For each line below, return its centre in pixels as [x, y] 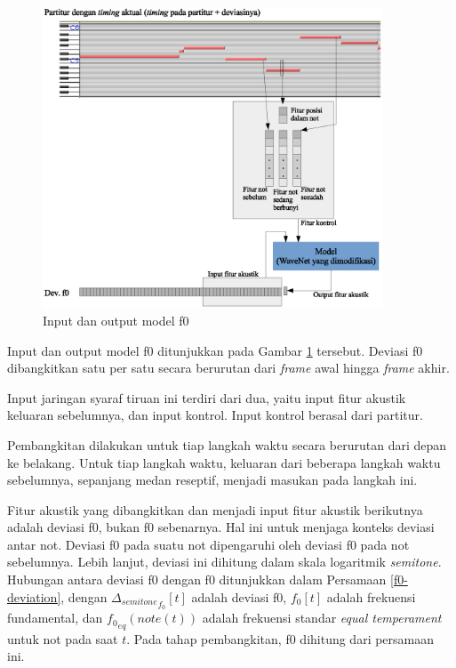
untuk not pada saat [63, 638]
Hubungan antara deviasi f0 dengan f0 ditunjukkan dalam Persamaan [197, 579]
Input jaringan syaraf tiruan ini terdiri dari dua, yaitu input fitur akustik [207, 397]
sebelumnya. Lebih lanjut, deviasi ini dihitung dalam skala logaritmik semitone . [224, 562]
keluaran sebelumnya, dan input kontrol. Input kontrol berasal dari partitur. [215, 415]
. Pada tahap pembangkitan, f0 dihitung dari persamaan [280, 638]
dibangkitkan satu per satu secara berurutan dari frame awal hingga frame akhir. [228, 368]
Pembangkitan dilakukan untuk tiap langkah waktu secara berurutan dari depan [227, 444]
